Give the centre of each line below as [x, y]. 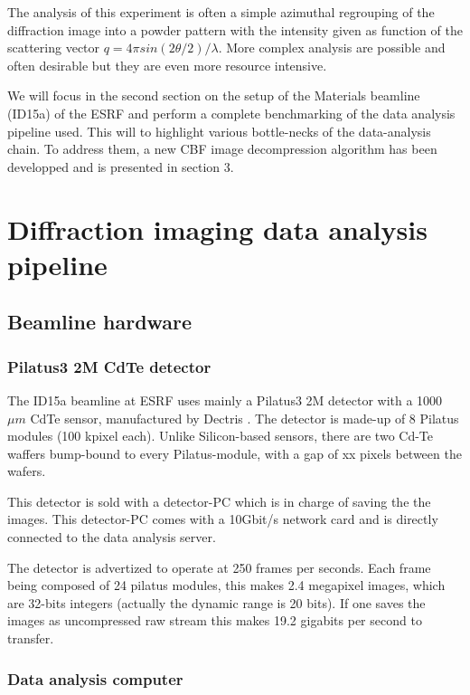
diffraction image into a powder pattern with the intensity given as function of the [235, 29]
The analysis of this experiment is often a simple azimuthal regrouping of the [221, 12]
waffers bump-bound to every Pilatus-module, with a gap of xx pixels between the [235, 453]
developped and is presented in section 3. [121, 166]
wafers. [27, 471]
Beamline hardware [100, 322]
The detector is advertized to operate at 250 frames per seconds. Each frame [219, 567]
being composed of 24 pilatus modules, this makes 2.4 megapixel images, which [226, 585]
